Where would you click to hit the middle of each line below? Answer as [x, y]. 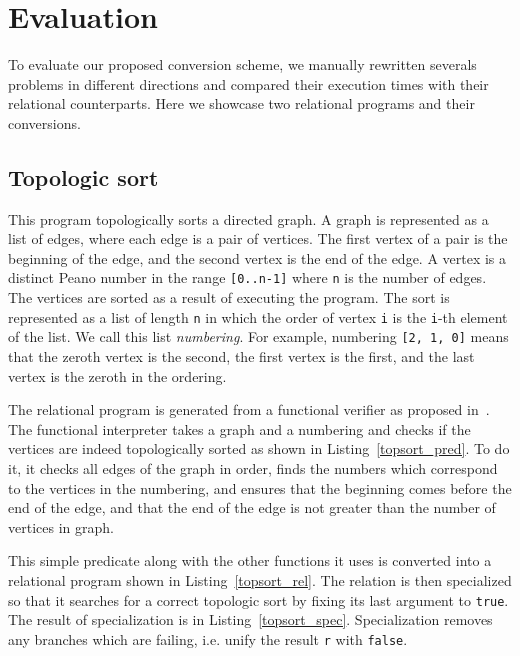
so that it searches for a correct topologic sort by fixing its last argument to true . [258, 599]
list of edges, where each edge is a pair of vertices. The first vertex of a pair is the [258, 238]
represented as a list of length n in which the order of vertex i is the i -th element [258, 316]
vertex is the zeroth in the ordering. [117, 375]
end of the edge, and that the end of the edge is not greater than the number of [252, 507]
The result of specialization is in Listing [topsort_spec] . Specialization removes [250, 619]
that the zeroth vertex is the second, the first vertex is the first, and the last [241, 356]
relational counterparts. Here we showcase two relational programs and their [241, 103]
